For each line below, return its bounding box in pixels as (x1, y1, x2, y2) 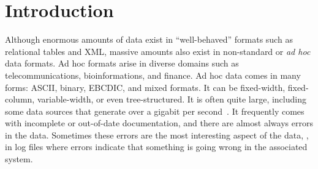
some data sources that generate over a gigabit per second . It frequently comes (5, 104, 305, 117)
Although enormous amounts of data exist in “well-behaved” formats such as (5, 33, 293, 46)
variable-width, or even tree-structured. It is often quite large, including (37, 93, 306, 106)
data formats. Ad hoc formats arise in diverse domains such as (5, 57, 239, 70)
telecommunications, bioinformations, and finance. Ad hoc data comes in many (5, 68, 301, 81)
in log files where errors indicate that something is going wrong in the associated (5, 140, 308, 153)
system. (5, 153, 33, 165)
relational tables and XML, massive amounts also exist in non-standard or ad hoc (5, 45, 311, 57)
